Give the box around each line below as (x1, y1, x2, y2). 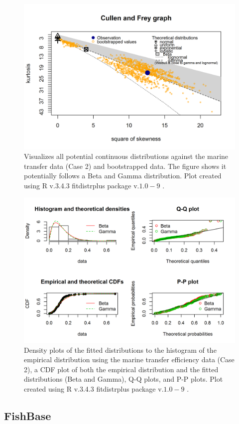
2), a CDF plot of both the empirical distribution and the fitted (24, 364, 219, 374)
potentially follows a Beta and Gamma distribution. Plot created (24, 170, 222, 181)
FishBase (4, 408, 51, 423)
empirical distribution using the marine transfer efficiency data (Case (24, 354, 235, 365)
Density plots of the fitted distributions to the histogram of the (24, 344, 217, 355)
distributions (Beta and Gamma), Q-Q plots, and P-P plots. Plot (24, 374, 223, 384)
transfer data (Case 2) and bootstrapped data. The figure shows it (24, 160, 227, 171)
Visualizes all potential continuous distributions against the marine (24, 151, 229, 161)
